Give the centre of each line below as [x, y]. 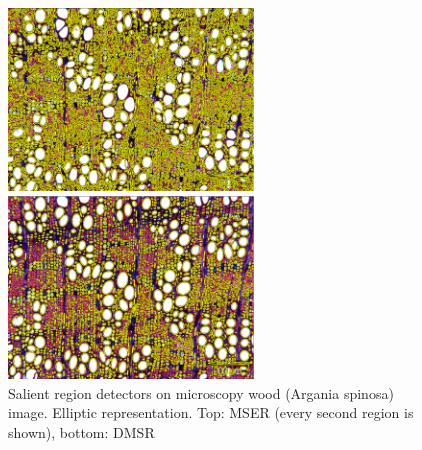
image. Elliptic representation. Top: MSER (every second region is [211, 412]
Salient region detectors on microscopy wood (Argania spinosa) [201, 392]
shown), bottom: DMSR [81, 431]
